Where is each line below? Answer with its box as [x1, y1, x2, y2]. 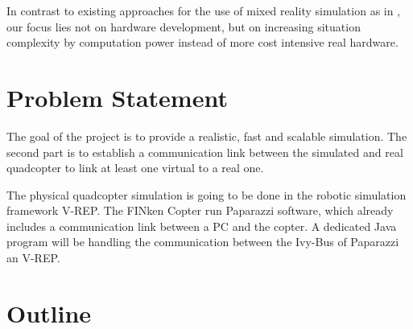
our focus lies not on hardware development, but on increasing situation [6, 18, 361, 35]
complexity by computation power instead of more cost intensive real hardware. [6, 34, 399, 51]
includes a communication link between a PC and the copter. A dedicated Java [6, 217, 397, 234]
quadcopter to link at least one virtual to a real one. [6, 159, 264, 176]
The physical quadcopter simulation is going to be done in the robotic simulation [6, 186, 407, 203]
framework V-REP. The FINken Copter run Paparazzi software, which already [6, 202, 394, 219]
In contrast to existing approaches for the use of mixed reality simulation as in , [6, 2, 401, 19]
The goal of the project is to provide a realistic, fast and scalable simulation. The [6, 127, 407, 144]
